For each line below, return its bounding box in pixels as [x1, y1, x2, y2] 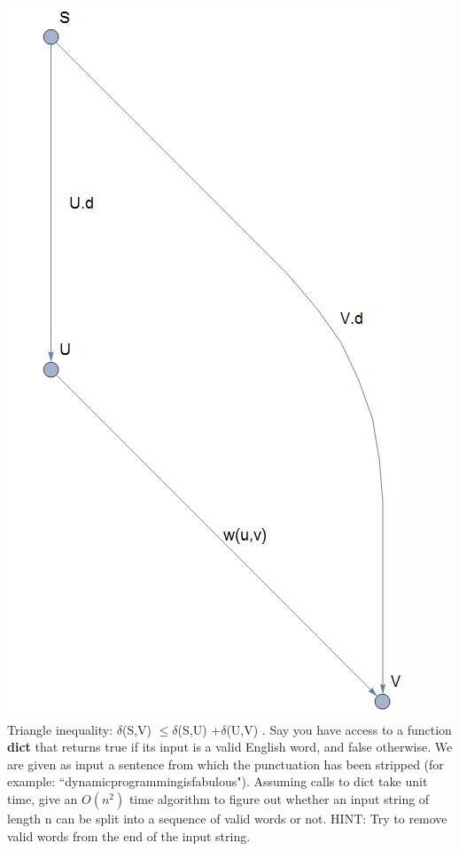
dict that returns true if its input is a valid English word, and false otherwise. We [7, 737, 453, 756]
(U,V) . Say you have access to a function [226, 720, 452, 738]
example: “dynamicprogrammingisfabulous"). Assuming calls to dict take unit [7, 772, 428, 791]
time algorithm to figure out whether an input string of [128, 789, 430, 808]
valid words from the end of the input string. [7, 826, 251, 845]
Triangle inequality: [7, 720, 113, 738]
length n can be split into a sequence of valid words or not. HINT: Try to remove [7, 808, 447, 827]
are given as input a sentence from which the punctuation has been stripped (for [7, 754, 444, 773]
